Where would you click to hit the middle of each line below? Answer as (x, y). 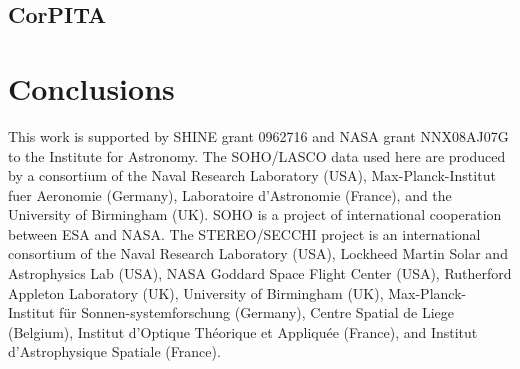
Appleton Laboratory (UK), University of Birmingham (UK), (196, 292)
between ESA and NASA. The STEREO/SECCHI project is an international (244, 233)
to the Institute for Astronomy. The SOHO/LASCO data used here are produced (257, 155)
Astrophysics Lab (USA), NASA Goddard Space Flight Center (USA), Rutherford (260, 273)
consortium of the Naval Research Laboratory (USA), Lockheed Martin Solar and (258, 253)
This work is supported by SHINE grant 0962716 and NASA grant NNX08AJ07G (258, 135)
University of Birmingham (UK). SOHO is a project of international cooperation (255, 214)
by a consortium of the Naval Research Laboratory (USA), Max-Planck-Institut (252, 175)
